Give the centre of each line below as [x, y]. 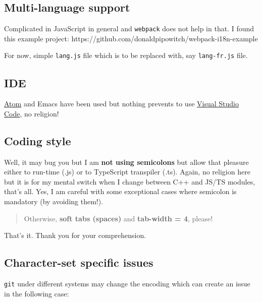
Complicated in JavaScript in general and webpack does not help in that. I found [129, 28]
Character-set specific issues [79, 262]
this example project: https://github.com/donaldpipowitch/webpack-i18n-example [131, 38]
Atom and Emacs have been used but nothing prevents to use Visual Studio [121, 104]
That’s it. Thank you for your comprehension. [75, 235]
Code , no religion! [32, 113]
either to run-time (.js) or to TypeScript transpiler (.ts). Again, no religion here [127, 172]
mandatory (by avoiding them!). [54, 201]
